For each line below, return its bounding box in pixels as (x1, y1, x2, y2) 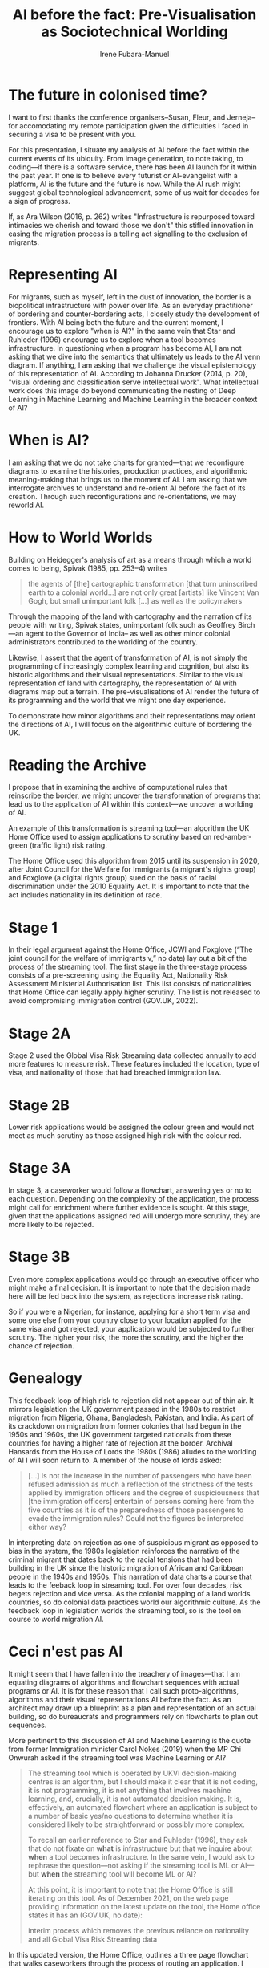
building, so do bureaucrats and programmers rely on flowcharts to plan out (8, 1712, 259, 1721)
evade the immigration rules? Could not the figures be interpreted (27, 1514, 244, 1523)
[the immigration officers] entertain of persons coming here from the (27, 1497, 255, 1506)
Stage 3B (8, 1248, 70, 1266)
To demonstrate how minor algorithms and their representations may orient (8, 710, 256, 720)
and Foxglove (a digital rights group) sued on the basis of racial (8, 873, 217, 883)
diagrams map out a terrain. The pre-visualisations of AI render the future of (8, 686, 259, 696)
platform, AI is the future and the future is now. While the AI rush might (8, 179, 241, 189)
